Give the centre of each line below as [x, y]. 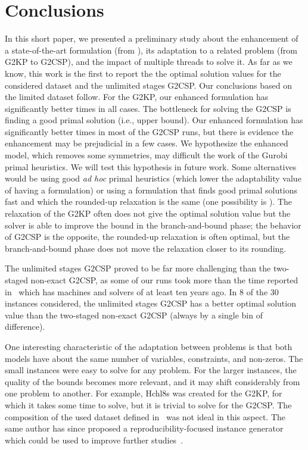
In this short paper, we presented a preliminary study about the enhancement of [152, 38]
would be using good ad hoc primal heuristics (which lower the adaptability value [153, 178]
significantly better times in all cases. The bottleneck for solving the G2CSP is [148, 108]
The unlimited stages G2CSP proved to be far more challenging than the [138, 268]
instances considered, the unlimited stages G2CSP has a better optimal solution [150, 303]
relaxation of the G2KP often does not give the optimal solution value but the [148, 213]
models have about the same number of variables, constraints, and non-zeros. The [154, 358]
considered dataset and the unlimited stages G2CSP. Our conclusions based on [148, 85]
